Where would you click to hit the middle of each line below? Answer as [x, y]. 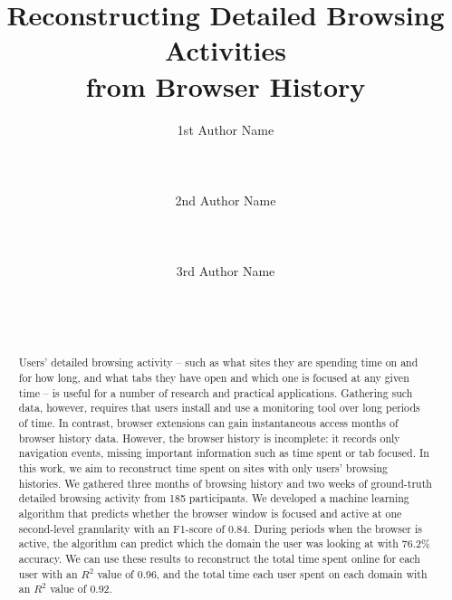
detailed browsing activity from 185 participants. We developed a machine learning [214, 498]
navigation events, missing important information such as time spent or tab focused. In [224, 453]
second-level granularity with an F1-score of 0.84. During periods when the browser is [220, 528]
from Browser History [226, 86]
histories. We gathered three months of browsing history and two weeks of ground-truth [225, 483]
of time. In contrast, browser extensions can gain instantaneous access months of [208, 423]
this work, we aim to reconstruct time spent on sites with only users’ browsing [203, 468]
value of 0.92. [81, 589]
